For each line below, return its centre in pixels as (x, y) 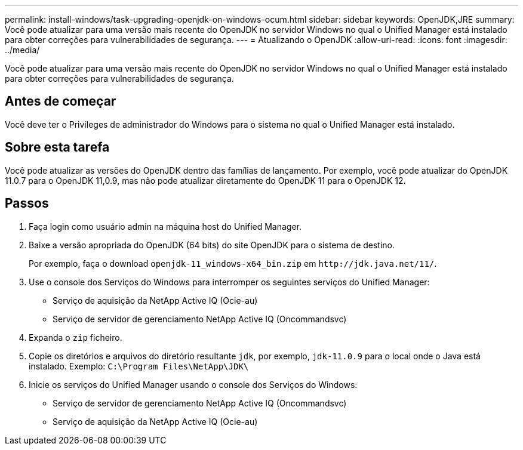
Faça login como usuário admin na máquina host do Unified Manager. (165, 226)
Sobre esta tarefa (57, 147)
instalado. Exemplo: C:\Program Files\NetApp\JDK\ (139, 366)
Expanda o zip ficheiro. (76, 337)
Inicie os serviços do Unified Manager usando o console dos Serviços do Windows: (193, 384)
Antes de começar (61, 101)
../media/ (22, 50)
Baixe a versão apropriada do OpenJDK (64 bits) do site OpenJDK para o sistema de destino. (212, 245)
